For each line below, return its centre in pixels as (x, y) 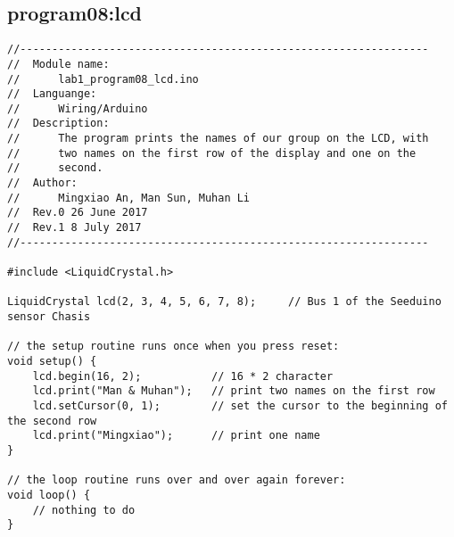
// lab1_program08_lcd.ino (103, 79)
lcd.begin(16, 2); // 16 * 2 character (183, 376)
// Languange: (52, 94)
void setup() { (52, 361)
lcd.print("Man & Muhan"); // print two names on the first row (234, 391)
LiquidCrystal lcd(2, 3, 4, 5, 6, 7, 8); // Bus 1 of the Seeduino (224, 302)
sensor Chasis (49, 317)
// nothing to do (84, 510)
